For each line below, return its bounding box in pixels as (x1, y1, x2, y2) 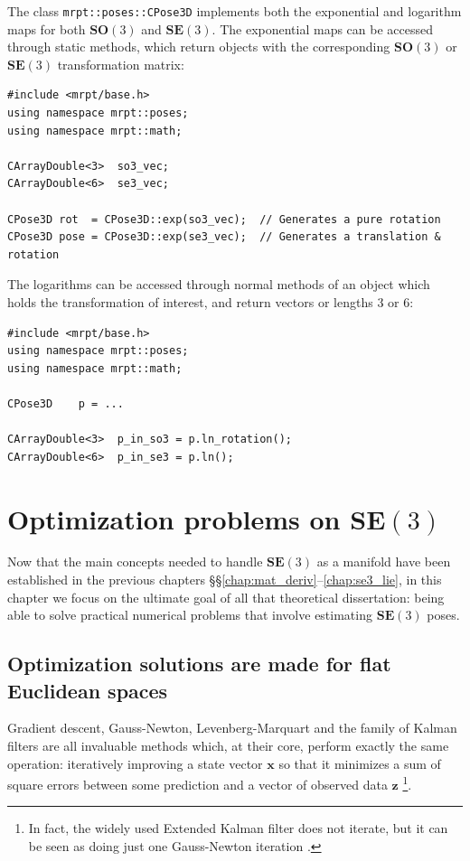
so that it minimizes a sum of (278, 753, 441, 772)
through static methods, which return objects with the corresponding (7, 37, 390, 56)
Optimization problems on (7, 500, 341, 537)
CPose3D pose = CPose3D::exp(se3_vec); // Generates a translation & (7, 230, 441, 244)
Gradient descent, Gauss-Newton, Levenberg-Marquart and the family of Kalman (7, 718, 457, 737)
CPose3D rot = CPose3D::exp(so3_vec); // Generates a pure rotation (7, 212, 441, 226)
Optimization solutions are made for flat (7, 650, 391, 678)
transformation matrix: (57, 54, 184, 73)
